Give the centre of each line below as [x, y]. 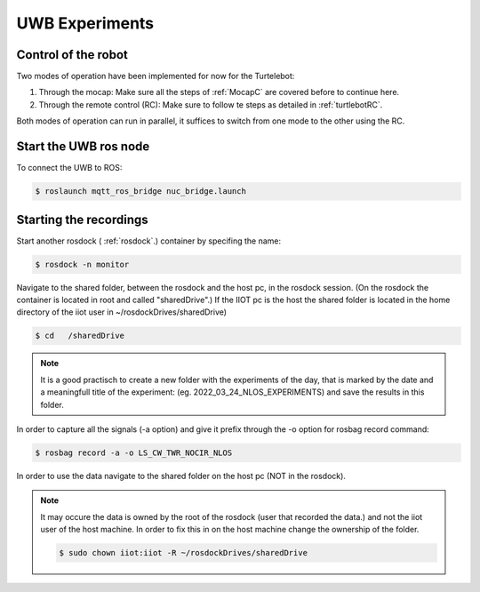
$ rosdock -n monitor [82, 264]
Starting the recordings [82, 219]
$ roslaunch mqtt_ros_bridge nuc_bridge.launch [140, 192]
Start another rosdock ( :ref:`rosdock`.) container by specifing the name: [149, 241]
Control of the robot [72, 55]
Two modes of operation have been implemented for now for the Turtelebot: [156, 76]
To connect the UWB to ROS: [69, 168]
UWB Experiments [85, 23]
